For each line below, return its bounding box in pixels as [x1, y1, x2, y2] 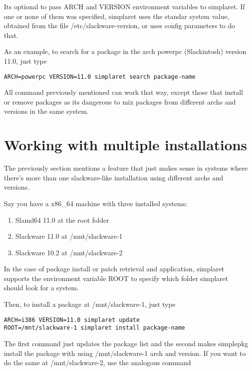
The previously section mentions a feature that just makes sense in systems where [4, 163, 248, 173]
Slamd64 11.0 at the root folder [15, 214, 109, 225]
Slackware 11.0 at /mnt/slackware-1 [15, 231, 123, 241]
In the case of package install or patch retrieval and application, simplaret [4, 264, 225, 274]
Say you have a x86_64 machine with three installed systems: [4, 198, 188, 208]
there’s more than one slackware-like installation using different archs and [4, 172, 223, 182]
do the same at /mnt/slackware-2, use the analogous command [4, 357, 191, 368]
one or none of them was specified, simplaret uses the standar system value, [4, 11, 230, 21]
